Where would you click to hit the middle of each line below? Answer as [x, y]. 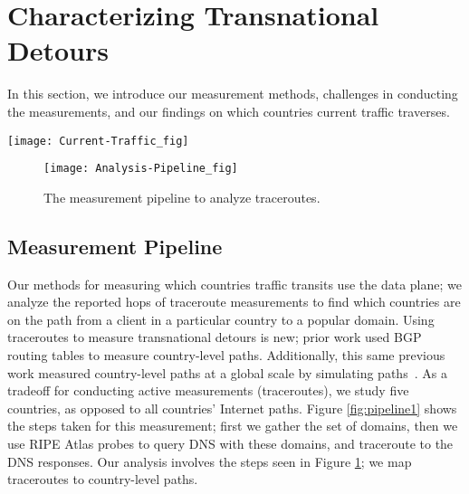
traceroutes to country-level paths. [103, 479]
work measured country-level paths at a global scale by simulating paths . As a [227, 372]
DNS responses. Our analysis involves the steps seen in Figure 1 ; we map [210, 461]
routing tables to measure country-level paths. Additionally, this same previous [226, 354]
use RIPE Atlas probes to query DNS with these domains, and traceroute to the [230, 443]
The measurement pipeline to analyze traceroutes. [182, 197]
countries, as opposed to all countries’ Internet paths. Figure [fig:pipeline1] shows [232, 408]
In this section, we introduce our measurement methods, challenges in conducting [233, 94]
